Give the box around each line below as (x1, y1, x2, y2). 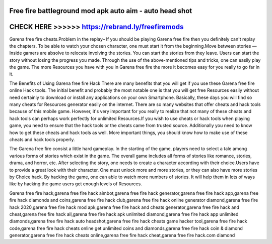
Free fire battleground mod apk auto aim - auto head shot (9, 7, 192, 15)
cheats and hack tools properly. (9, 137, 75, 143)
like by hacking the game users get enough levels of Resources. (9, 181, 142, 187)
